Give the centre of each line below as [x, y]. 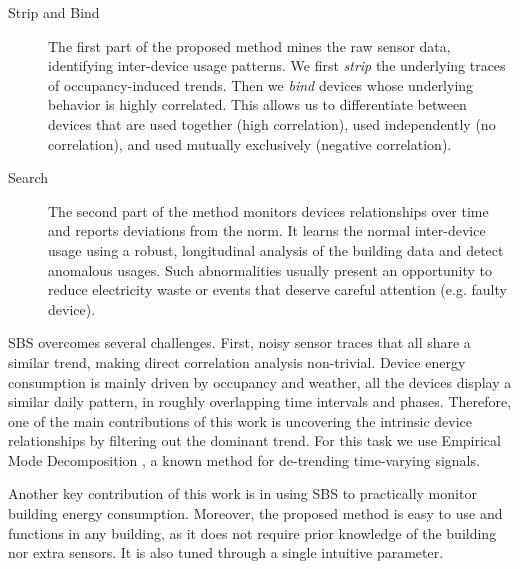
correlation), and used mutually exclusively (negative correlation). [250, 143]
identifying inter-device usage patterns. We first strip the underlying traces [277, 65]
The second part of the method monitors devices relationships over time [268, 210]
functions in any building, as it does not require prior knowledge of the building [252, 532]
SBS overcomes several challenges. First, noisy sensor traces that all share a [239, 342]
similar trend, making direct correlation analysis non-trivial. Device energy [237, 361]
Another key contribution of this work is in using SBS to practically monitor [242, 493]
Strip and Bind [54, 12]
